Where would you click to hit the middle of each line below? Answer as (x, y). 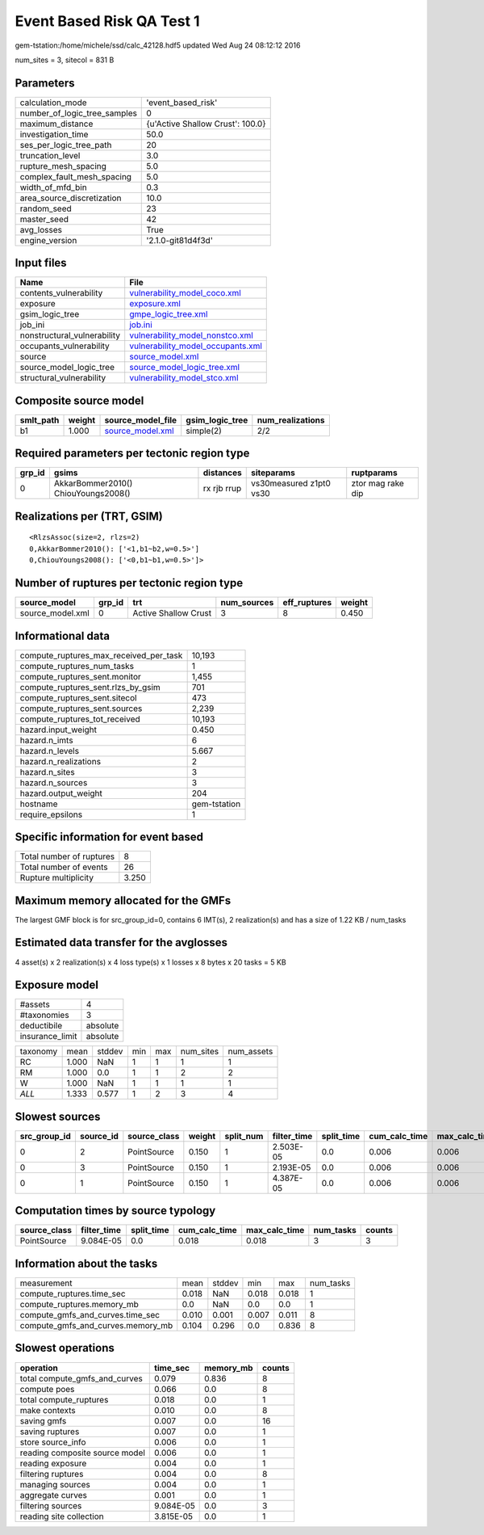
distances (222, 473)
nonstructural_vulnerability (70, 335)
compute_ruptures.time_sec (73, 1294)
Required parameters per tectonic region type (132, 454)
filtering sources (51, 1505)
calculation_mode (54, 103)
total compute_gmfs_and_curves (81, 1378)
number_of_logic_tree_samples (78, 113)
